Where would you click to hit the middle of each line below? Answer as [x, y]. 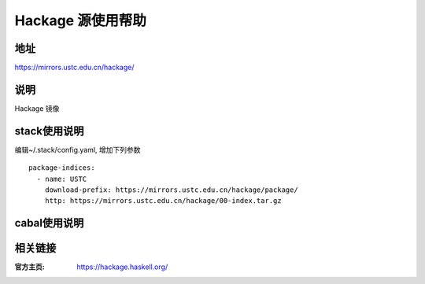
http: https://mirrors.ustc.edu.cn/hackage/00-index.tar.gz [163, 201]
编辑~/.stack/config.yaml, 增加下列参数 [78, 149]
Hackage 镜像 [37, 108]
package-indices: [62, 168]
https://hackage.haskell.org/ [122, 267]
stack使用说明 [49, 131]
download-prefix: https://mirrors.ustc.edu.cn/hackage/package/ [171, 190]
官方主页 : [30, 267]
